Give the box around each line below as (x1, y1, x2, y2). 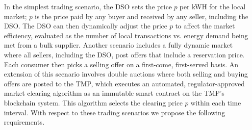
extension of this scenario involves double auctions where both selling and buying (4, 69, 248, 79)
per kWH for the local (179, 1, 246, 11)
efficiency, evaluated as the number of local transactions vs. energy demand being (4, 30, 248, 40)
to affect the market (175, 21, 235, 31)
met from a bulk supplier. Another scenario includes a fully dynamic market (4, 40, 233, 50)
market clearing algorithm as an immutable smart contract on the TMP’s (4, 88, 225, 98)
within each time (190, 97, 241, 107)
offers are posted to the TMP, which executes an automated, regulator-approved (4, 78, 245, 88)
